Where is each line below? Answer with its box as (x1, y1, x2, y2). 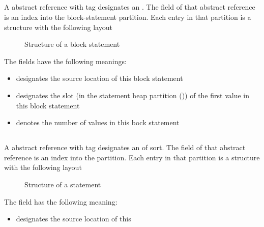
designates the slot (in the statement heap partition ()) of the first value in (16, 90, 249, 100)
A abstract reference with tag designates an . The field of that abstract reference (4, 2, 255, 12)
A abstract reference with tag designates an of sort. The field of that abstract (4, 142, 246, 153)
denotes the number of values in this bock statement (16, 117, 180, 128)
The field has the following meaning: (4, 196, 118, 207)
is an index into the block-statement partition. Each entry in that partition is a (4, 11, 251, 22)
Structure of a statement (24, 179, 101, 189)
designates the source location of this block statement (16, 73, 183, 83)
